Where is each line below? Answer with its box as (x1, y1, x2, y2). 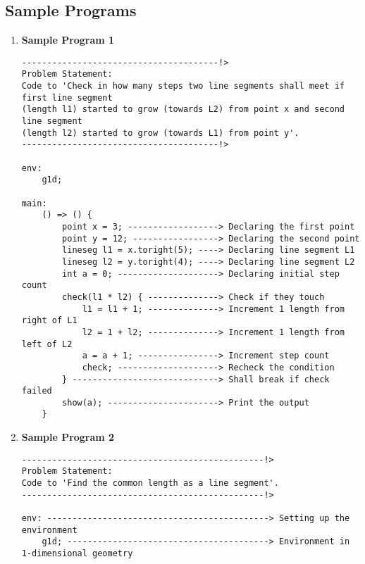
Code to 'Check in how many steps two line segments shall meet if (21, 81, 345, 92)
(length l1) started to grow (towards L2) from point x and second (21, 104, 345, 115)
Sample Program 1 (21, 32, 115, 47)
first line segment (21, 92, 113, 103)
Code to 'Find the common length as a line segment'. (21, 478, 279, 489)
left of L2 (21, 339, 73, 349)
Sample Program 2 (21, 430, 115, 444)
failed (21, 386, 52, 396)
